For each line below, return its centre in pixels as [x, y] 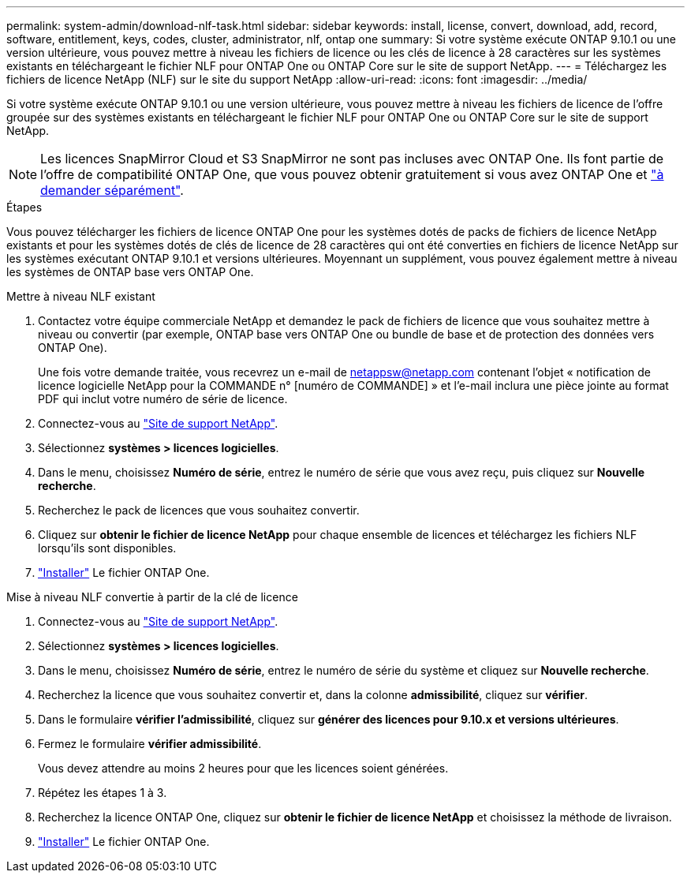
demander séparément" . [112, 190]
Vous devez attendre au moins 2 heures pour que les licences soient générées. [243, 768]
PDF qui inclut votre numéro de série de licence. [163, 399]
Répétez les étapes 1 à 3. [103, 793]
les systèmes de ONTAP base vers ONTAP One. [130, 272]
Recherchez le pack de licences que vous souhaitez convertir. [199, 510]
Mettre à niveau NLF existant [81, 296]
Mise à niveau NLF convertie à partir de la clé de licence [152, 597]
